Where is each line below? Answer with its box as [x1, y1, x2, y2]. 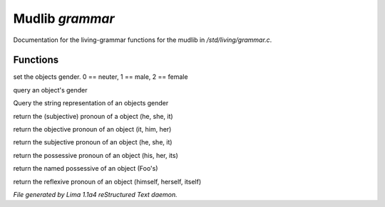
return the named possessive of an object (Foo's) [13, 164, 158, 173]
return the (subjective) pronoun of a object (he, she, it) [13, 112, 174, 120]
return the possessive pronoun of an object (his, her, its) [13, 151, 178, 159]
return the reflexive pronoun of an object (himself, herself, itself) [13, 177, 202, 186]
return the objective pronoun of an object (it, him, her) [13, 125, 172, 134]
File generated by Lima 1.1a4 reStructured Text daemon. [13, 190, 178, 198]
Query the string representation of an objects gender [13, 99, 169, 107]
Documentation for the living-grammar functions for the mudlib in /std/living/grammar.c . [13, 36, 272, 44]
